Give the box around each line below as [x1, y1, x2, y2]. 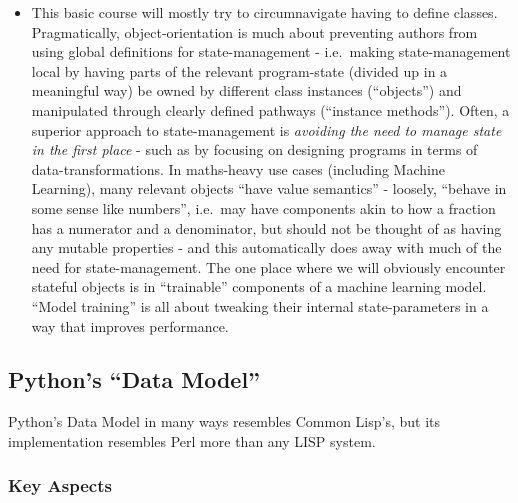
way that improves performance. [31, 315, 229, 336]
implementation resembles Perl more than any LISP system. [8, 430, 376, 451]
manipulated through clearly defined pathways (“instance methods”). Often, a [31, 99, 510, 120]
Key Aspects [8, 473, 112, 498]
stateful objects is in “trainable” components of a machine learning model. [31, 276, 487, 297]
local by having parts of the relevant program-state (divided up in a [31, 60, 448, 81]
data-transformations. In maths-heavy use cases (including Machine [31, 158, 445, 179]
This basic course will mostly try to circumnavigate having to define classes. [31, 2, 498, 22]
